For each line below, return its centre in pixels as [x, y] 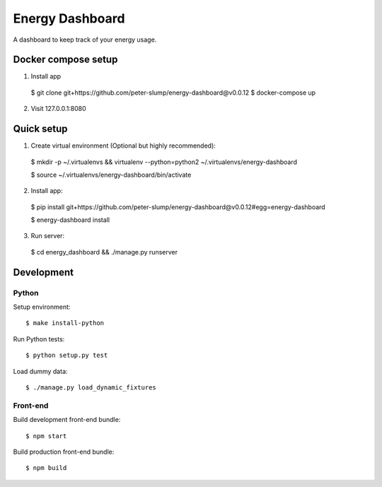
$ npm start [46, 436]
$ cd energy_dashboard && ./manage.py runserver [104, 252]
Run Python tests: [39, 339]
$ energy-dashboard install [70, 220]
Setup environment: [42, 307]
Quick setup [40, 129]
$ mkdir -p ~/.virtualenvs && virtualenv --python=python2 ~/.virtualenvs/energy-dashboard [164, 162]
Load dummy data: [40, 371]
